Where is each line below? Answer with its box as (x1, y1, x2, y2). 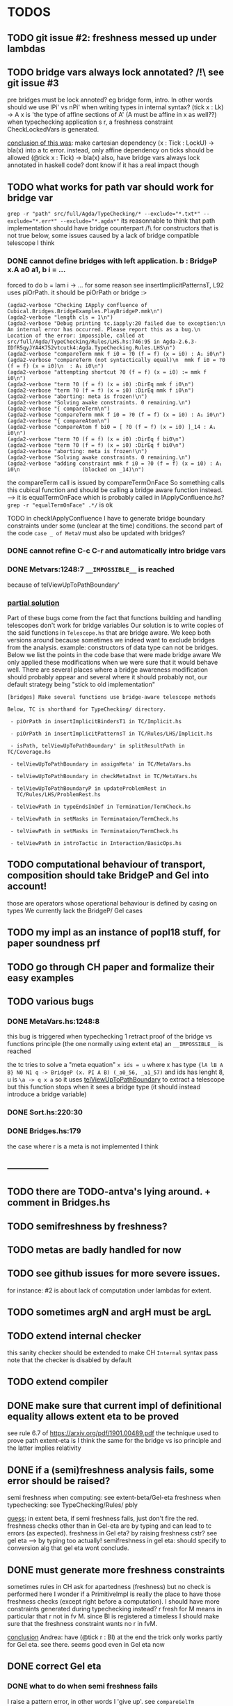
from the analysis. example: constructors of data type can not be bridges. (7, 643, 218, 651)
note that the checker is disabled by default (7, 1356, 132, 1364)
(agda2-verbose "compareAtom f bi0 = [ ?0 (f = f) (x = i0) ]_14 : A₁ (7, 423, 216, 430)
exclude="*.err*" (7, 218, 58, 225)
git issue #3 (7, 77, 59, 89)
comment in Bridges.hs (7, 1196, 111, 1208)
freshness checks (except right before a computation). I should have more (7, 1597, 220, 1605)
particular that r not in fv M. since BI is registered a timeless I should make (7, 1612, 220, 1620)
